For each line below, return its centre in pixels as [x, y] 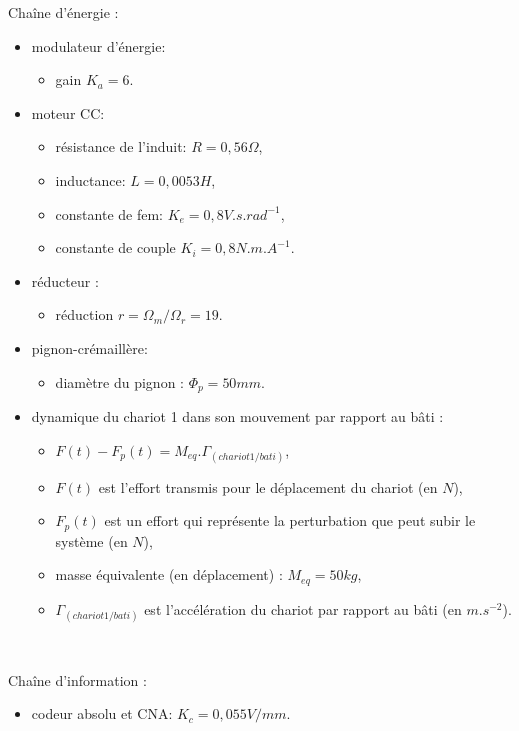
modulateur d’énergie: [98, 45]
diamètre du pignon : [119, 381]
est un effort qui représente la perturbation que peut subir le [290, 520]
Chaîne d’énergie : [63, 12]
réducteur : [65, 280]
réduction [84, 314]
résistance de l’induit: [121, 146]
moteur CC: [68, 112]
